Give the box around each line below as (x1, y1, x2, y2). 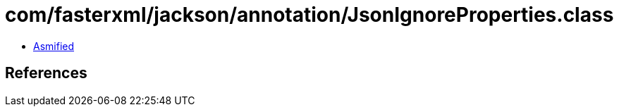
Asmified (33, 39, 75, 52)
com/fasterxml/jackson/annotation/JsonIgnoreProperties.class (5, 3, 614, 27)
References (5, 64, 87, 82)
